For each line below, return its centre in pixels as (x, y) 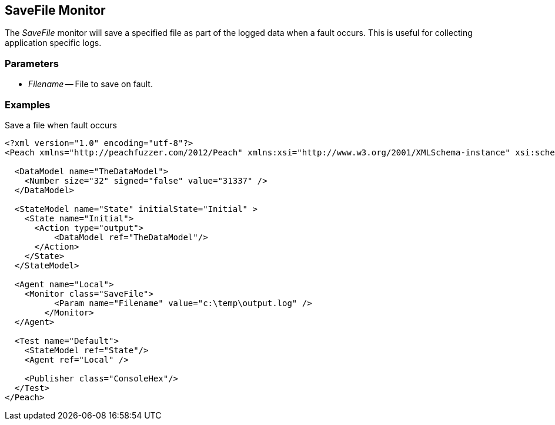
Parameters (32, 63)
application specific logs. (53, 43)
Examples (28, 104)
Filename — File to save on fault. (91, 84)
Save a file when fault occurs (61, 125)
